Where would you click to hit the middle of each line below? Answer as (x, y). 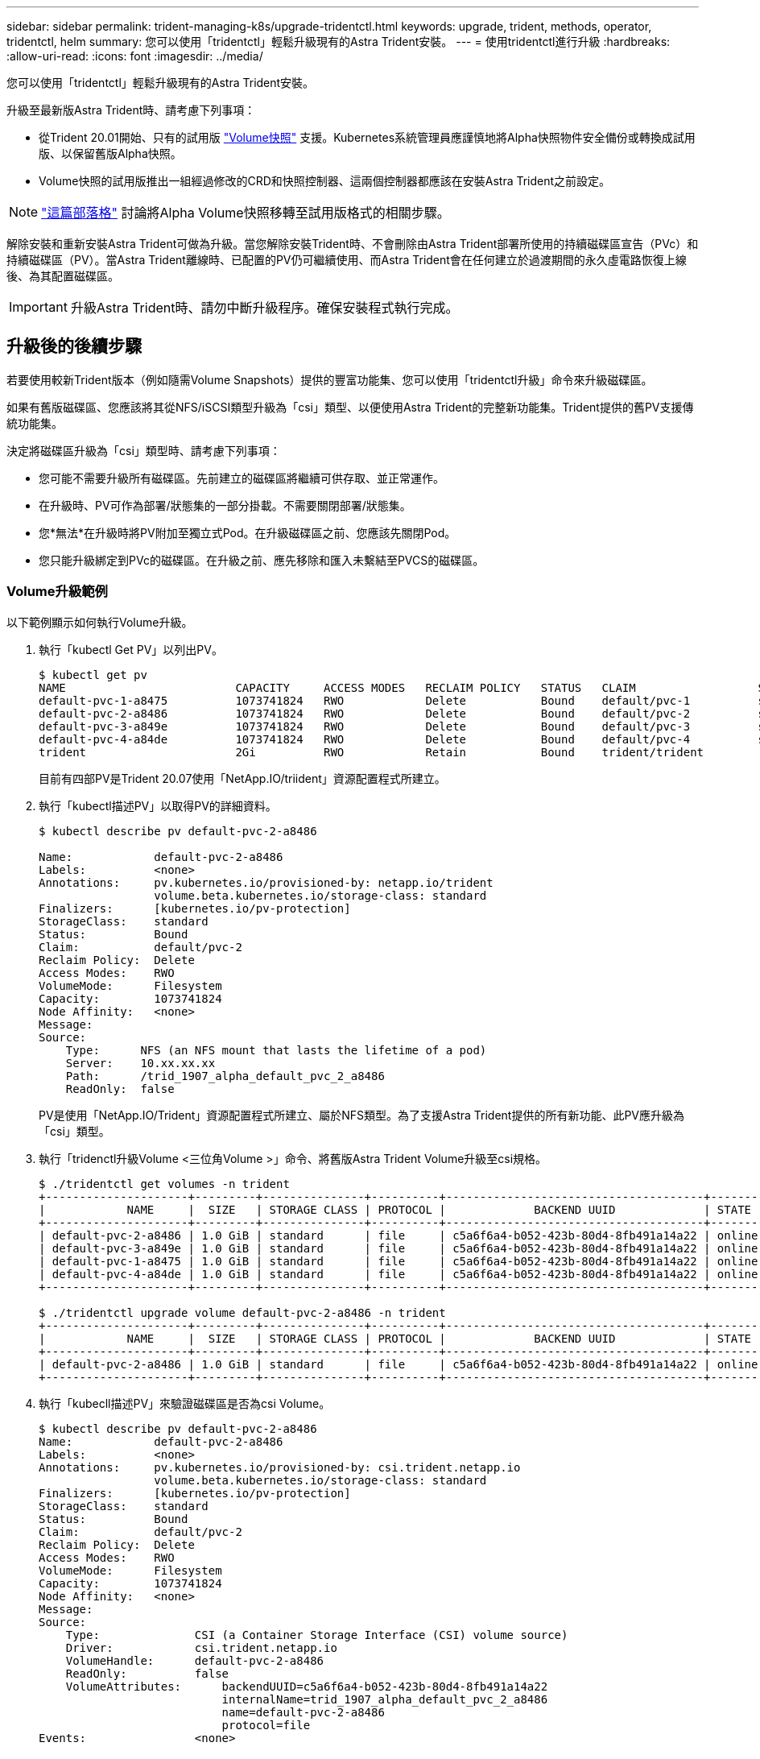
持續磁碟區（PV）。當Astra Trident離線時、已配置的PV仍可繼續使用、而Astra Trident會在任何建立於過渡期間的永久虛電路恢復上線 (347, 260)
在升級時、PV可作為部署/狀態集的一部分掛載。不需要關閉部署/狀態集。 (225, 505)
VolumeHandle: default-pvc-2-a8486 (195, 1660)
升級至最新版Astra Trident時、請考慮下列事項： (131, 110)
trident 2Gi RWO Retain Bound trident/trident (372, 752)
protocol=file (266, 1725)
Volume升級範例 (57, 592)
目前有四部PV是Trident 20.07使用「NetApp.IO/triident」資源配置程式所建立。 (242, 778)
